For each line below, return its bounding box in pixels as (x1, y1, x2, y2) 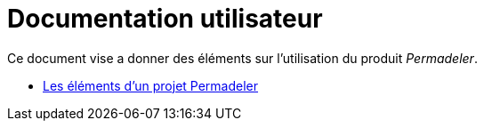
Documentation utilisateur (7, 4, 323, 34)
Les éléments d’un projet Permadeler (43, 77, 259, 93)
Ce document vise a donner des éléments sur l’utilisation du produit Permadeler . (7, 50, 478, 66)
